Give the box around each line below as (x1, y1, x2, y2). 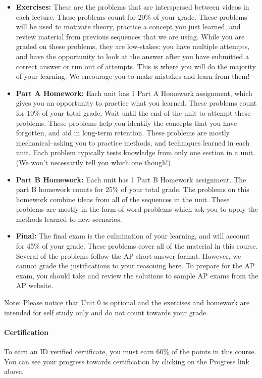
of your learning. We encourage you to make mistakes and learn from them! (16, 71, 250, 81)
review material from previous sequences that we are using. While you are (16, 31, 245, 41)
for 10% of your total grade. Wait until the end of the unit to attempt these (16, 107, 251, 118)
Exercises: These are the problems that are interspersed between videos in (16, 2, 249, 12)
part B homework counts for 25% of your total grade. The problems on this (16, 184, 249, 195)
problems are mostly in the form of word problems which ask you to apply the (16, 204, 258, 214)
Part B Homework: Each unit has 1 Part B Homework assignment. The (16, 174, 246, 184)
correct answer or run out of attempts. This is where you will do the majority (16, 61, 256, 71)
